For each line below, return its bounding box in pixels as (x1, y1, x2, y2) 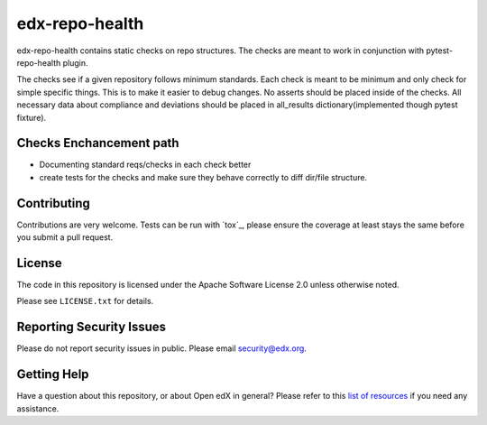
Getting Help (16, 366, 89, 383)
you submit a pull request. (16, 232, 114, 243)
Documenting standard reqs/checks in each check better (39, 159, 252, 171)
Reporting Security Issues (16, 319, 167, 335)
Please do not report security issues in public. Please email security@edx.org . (16, 343, 307, 354)
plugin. (62, 57, 88, 68)
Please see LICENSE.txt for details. (16, 296, 154, 307)
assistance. (16, 402, 60, 414)
